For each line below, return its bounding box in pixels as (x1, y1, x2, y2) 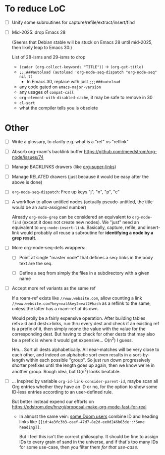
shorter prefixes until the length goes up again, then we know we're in (11, 362, 155, 368)
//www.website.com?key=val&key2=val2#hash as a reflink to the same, (11, 300, 151, 306)
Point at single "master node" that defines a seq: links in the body (19, 255, 153, 261)
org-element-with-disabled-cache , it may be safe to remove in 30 (19, 95, 153, 101)
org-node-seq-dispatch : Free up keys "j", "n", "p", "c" (11, 189, 120, 195)
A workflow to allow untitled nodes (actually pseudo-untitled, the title (11, 199, 153, 205)
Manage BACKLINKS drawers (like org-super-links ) (11, 164, 116, 170)
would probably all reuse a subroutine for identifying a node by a (20, 230, 154, 236)
